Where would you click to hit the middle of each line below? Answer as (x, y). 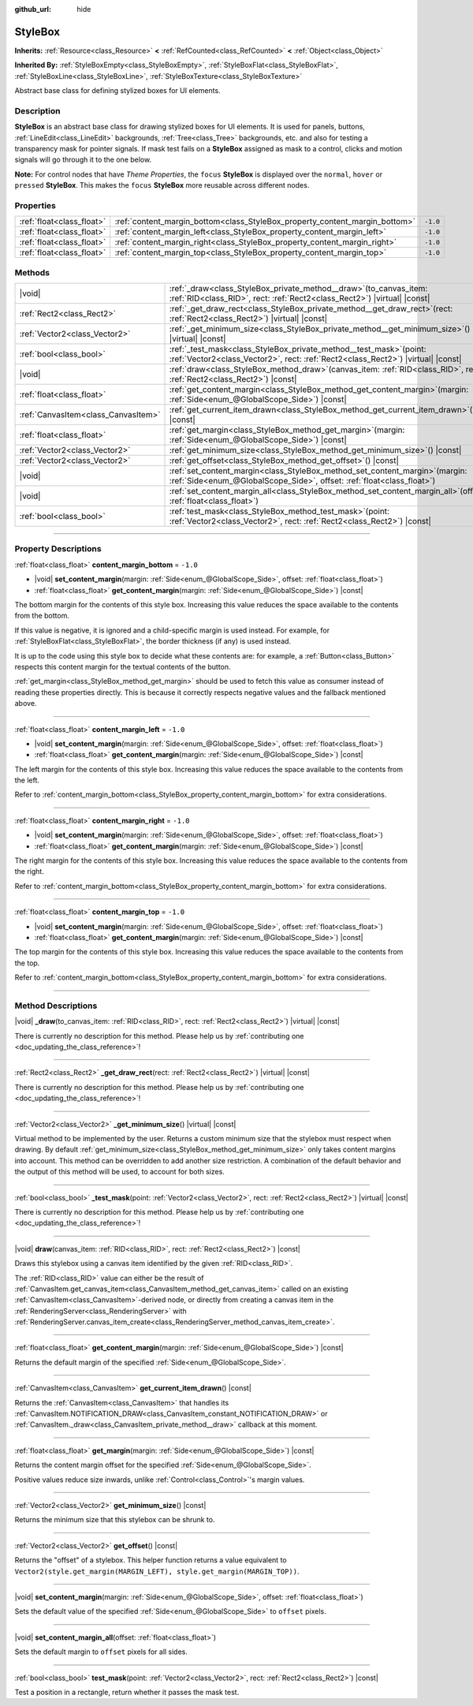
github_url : (33, 9)
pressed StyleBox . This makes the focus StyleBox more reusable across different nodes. (162, 185)
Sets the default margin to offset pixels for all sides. (101, 1652)
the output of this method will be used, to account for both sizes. (119, 1172)
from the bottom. (42, 616)
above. (26, 704)
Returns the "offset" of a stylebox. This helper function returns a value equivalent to (151, 1560)
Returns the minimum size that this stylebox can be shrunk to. (115, 1520)
